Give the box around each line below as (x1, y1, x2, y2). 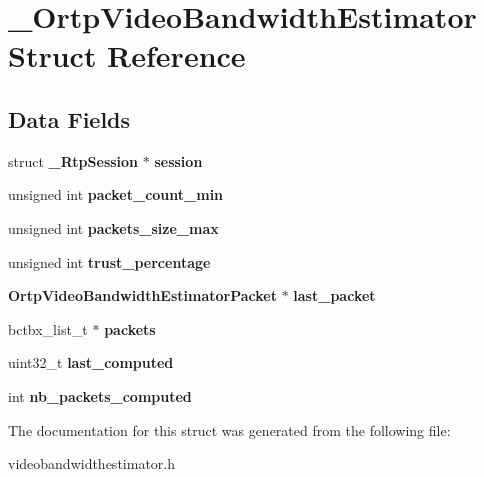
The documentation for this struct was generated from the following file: (8, 419, 451, 440)
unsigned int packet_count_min (8, 184, 224, 205)
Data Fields (8, 103, 131, 134)
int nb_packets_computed (8, 385, 192, 406)
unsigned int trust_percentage (8, 251, 211, 272)
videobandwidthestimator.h (8, 453, 175, 474)
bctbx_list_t (8, 318, 88, 339)
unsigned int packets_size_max (8, 217, 219, 238)
